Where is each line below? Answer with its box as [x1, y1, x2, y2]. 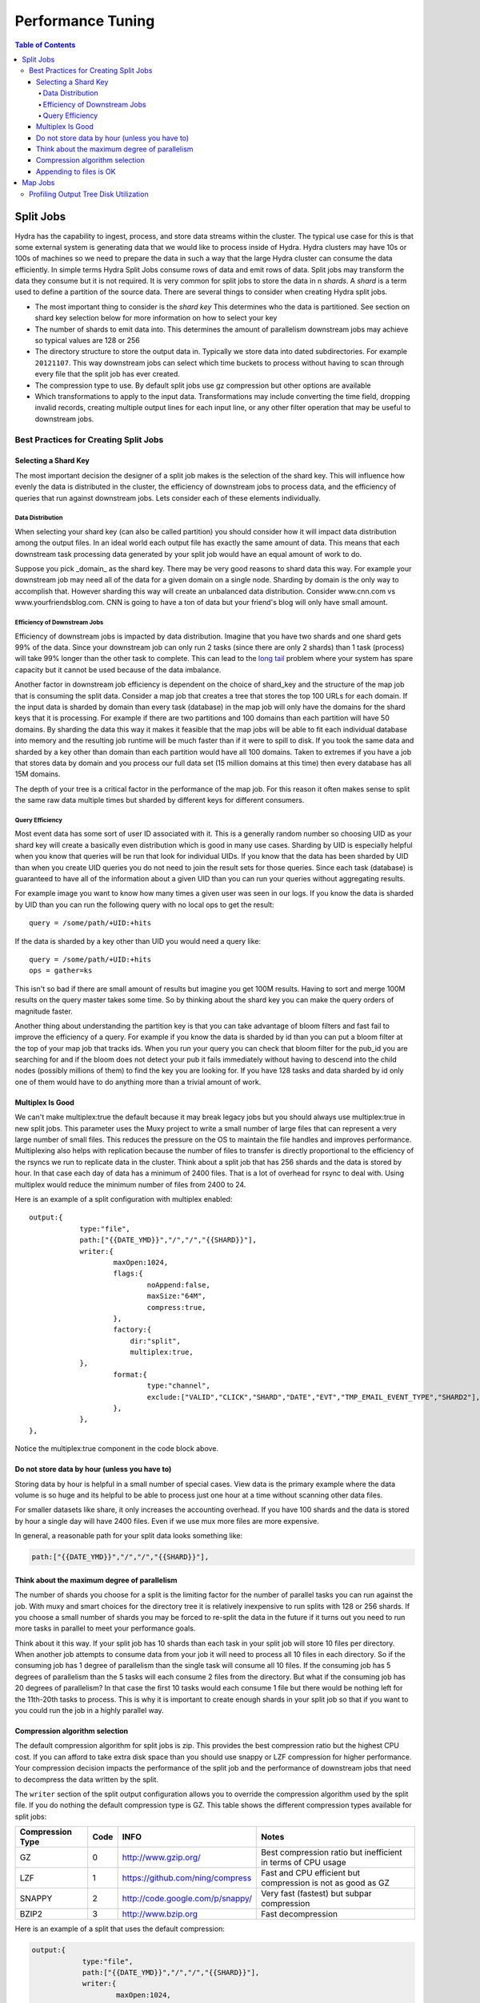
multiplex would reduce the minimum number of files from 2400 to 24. [14, 1179, 246, 1189]
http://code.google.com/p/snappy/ [122, 1893, 252, 1904]
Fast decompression [261, 1908, 338, 1920]
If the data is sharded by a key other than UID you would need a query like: [14, 936, 262, 945]
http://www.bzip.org [122, 1908, 198, 1920]
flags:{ [113, 1269, 143, 1278]
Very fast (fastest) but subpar [261, 1888, 372, 1899]
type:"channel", [146, 1381, 211, 1390]
